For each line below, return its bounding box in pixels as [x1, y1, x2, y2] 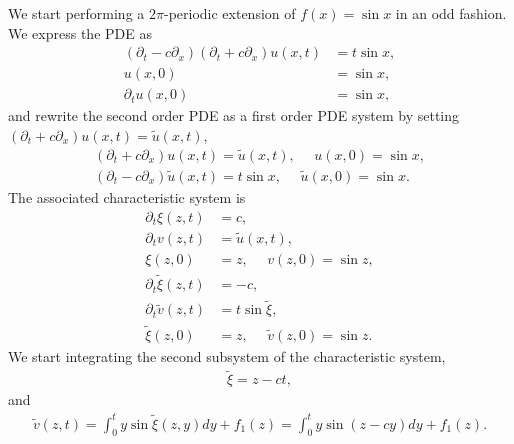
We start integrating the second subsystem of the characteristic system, [8, 345, 446, 366]
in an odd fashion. [395, 3, 507, 23]
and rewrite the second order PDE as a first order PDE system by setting [8, 105, 460, 126]
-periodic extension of [163, 3, 296, 23]
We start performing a [8, 3, 145, 23]
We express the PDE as [8, 22, 152, 43]
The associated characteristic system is [8, 186, 246, 207]
